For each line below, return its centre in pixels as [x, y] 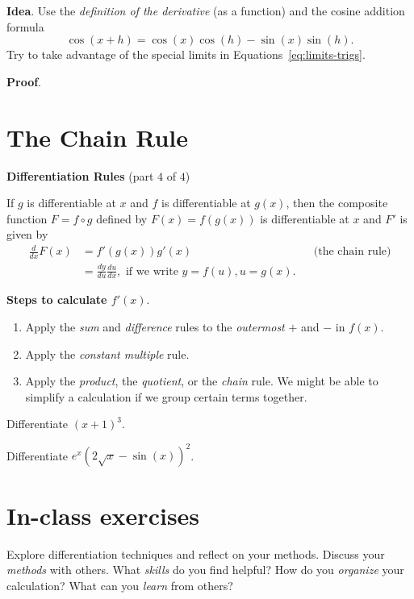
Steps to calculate [57, 299]
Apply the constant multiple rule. [107, 354]
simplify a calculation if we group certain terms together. [166, 396]
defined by [122, 218]
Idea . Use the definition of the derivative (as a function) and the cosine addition [206, 10]
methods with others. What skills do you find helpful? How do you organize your [205, 570]
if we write [152, 271]
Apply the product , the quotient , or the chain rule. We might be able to [202, 381]
